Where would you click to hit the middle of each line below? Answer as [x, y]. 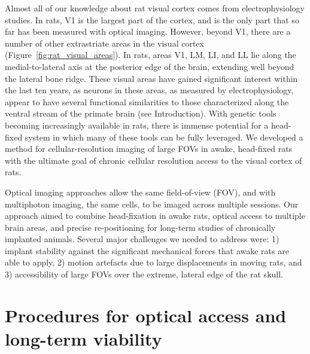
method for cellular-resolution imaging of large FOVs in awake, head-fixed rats [149, 149]
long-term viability [83, 339]
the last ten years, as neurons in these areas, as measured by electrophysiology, [149, 90]
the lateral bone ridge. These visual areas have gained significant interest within [151, 78]
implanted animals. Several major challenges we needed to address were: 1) [142, 239]
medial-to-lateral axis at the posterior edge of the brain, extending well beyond [150, 66]
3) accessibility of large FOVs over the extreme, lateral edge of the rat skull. [144, 274]
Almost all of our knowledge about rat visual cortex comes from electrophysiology [155, 8]
